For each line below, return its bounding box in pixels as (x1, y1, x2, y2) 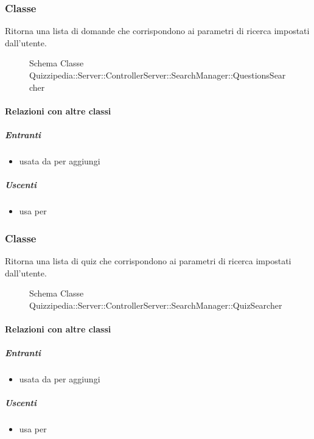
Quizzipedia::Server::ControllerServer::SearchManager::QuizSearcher (29, 298, 282, 311)
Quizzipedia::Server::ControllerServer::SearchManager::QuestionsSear (29, 69, 286, 81)
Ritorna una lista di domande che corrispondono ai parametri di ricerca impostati (5, 24, 310, 37)
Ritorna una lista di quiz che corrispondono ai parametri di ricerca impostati (5, 254, 291, 267)
